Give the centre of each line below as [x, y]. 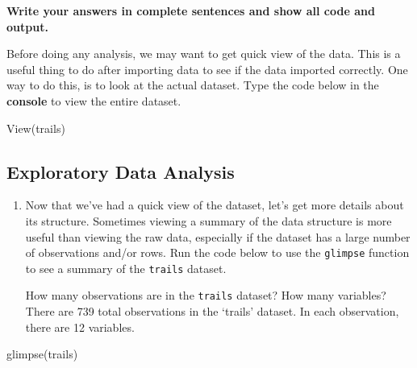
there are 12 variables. [80, 327]
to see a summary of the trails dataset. [126, 268]
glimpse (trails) [42, 354]
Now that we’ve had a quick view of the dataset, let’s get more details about [215, 205]
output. [27, 26]
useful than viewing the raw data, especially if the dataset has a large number [218, 236]
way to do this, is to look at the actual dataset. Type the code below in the [193, 85]
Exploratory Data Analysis [121, 171]
